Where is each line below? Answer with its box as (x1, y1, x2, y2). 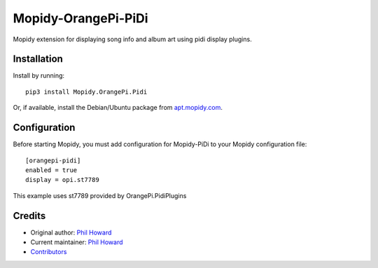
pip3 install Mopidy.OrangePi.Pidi (25, 87, 148, 96)
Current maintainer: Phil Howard (30, 238, 123, 246)
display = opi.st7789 (25, 176, 99, 184)
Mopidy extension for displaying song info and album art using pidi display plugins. (13, 35, 252, 43)
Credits (13, 210, 46, 222)
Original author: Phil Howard (30, 228, 112, 237)
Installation (13, 53, 63, 65)
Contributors (30, 248, 67, 256)
